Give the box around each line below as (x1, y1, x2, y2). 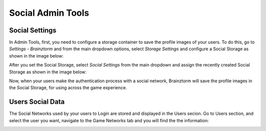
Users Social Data (9, 98, 65, 106)
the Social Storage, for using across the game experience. (9, 85, 128, 91)
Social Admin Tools (9, 7, 90, 18)
